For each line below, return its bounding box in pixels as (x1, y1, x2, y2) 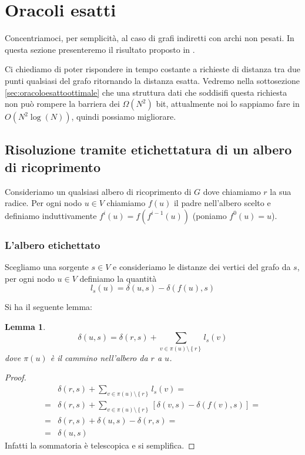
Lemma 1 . (5, 320, 46, 332)
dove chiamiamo (203, 185, 261, 197)
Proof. (5, 371, 26, 383)
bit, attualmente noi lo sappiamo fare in (156, 97, 300, 110)
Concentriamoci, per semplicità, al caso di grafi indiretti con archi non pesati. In (5, 32, 294, 44)
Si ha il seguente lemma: (5, 301, 93, 313)
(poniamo (192, 209, 227, 221)
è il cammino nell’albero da (50, 351, 148, 363)
